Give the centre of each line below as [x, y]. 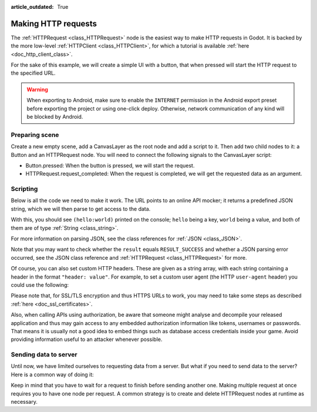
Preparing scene [35, 135]
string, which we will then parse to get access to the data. [81, 209]
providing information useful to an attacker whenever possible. [87, 339]
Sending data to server [44, 354]
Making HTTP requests [54, 24]
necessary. [24, 402]
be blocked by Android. [55, 117]
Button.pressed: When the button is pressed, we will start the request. [110, 165]
